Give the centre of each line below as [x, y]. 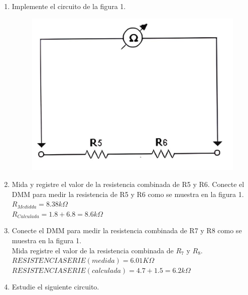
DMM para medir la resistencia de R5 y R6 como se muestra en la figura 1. [128, 194]
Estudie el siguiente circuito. [55, 287]
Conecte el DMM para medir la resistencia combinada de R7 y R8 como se [127, 230]
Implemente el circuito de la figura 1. [69, 6]
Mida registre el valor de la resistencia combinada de [93, 250]
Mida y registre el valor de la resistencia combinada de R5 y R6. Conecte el [128, 184]
